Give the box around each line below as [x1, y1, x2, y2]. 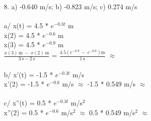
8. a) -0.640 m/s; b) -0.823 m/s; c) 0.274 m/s [4, 1, 137, 11]
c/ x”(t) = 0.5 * [4, 98, 51, 108]
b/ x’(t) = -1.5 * [4, 69, 53, 79]
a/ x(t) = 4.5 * [4, 20, 49, 31]
